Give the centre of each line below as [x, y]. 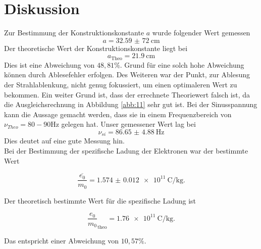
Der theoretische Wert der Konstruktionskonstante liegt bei [96, 48]
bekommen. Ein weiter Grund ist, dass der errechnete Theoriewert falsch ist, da [127, 94]
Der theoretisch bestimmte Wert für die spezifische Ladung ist [100, 200]
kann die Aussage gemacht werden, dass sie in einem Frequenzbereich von [118, 114]
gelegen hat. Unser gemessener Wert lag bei [128, 124]
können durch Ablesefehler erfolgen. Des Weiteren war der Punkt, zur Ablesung [127, 74]
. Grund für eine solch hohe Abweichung [182, 64]
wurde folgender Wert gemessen [201, 33]
